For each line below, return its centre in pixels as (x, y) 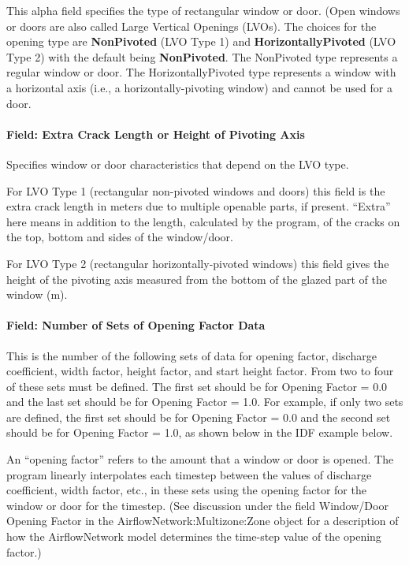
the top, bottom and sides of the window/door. (120, 237)
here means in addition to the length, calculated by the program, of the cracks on (203, 221)
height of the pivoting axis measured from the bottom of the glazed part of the (197, 279)
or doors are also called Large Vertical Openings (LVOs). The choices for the (191, 26)
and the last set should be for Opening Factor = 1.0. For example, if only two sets (205, 402)
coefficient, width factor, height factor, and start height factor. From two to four (200, 371)
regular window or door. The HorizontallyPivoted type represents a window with (201, 72)
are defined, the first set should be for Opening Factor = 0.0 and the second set (199, 417)
